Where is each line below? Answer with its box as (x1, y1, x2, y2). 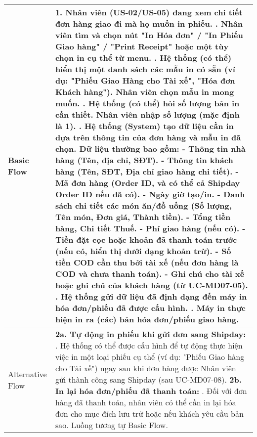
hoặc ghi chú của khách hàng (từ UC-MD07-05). (55, 279, 248, 291)
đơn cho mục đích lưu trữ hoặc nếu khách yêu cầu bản (55, 408, 244, 419)
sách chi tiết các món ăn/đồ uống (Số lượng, (55, 200, 232, 211)
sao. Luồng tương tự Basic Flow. (55, 419, 168, 431)
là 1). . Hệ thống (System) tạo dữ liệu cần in (55, 120, 234, 131)
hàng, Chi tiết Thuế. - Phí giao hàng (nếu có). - (55, 222, 246, 234)
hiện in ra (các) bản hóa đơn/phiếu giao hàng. (55, 313, 239, 325)
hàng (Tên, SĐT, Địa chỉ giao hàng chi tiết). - (55, 166, 239, 177)
